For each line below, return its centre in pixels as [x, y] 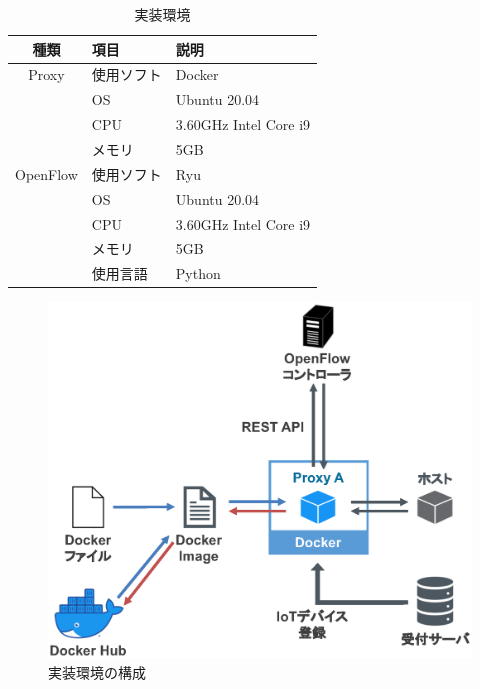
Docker [197, 74]
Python [198, 273]
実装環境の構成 [97, 671]
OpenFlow [46, 173]
